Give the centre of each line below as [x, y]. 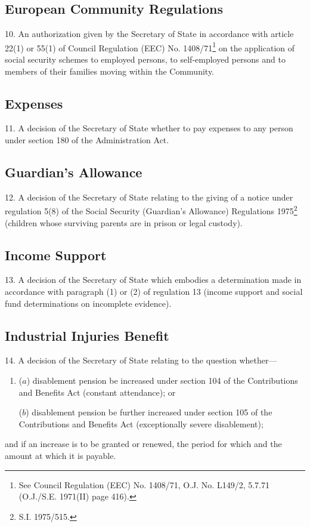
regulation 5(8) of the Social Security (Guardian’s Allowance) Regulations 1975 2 [151, 210]
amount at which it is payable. [61, 456]
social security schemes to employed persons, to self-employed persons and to [145, 59]
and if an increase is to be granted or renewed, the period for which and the [143, 444]
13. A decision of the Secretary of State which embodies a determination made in [153, 280]
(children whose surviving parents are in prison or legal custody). [124, 222]
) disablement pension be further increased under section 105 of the [149, 412]
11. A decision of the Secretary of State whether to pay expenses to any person [149, 128]
